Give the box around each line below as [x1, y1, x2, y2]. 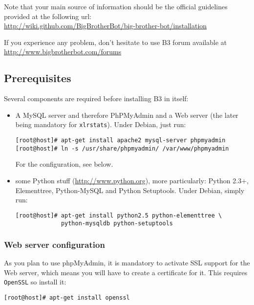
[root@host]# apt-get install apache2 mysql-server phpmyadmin [15, 137, 226, 144]
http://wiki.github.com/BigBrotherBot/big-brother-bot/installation [4, 21, 207, 31]
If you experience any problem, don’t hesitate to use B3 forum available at [4, 37, 227, 47]
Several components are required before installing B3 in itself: [4, 93, 189, 104]
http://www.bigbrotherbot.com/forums [4, 46, 122, 57]
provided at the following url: [4, 11, 92, 21]
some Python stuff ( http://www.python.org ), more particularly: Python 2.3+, [15, 175, 249, 185]
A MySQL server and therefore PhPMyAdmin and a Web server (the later [15, 109, 238, 120]
